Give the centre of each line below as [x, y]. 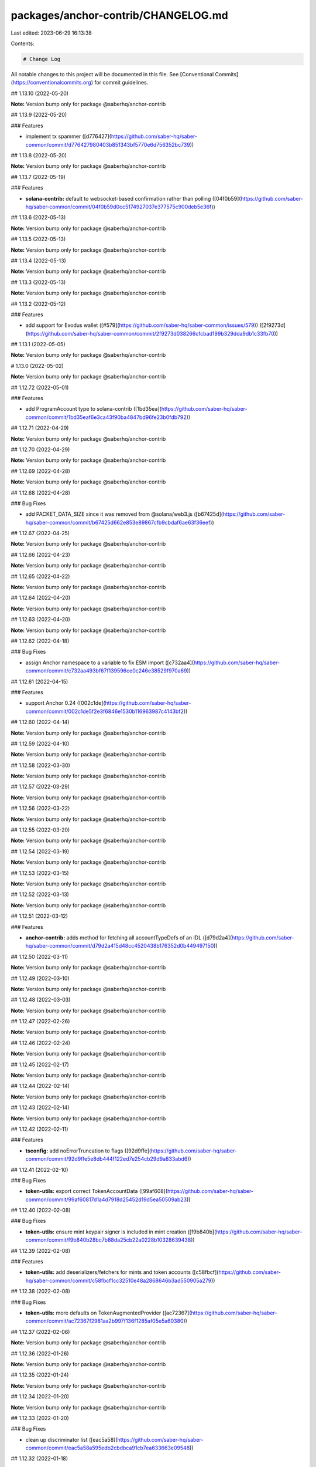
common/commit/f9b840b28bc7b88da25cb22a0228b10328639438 [108, 1240]
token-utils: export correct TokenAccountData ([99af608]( [97, 1191]
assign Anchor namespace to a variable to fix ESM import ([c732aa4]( [110, 662]
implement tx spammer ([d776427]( [68, 136]
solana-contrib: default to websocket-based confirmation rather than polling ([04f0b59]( [133, 198]
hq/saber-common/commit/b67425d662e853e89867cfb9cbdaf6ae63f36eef [118, 522]
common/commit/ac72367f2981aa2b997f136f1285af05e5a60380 [104, 1321]
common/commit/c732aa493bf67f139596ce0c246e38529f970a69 [106, 671]
